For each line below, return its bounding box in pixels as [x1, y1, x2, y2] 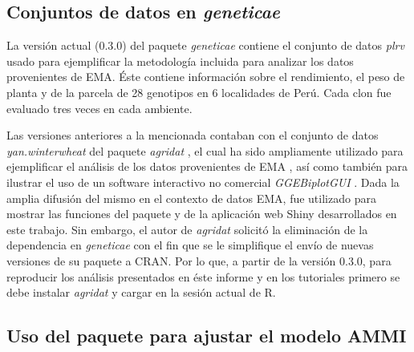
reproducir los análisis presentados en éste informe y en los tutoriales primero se [6, 268, 400, 285]
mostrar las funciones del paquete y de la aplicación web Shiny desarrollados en [6, 205, 397, 222]
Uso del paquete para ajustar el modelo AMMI [6, 323, 407, 348]
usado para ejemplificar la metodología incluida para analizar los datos [6, 52, 354, 69]
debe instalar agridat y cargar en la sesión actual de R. [6, 284, 276, 301]
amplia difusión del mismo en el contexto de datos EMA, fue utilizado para [6, 189, 376, 206]
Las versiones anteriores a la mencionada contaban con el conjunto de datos [6, 127, 379, 144]
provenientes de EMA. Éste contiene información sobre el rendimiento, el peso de [6, 68, 405, 85]
